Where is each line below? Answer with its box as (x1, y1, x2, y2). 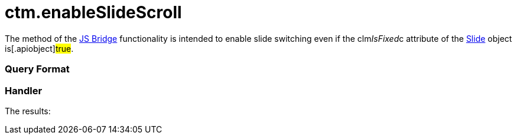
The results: (5, 105, 51, 116)
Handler (5, 84, 43, 97)
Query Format (5, 63, 70, 75)
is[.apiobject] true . (5, 43, 74, 54)
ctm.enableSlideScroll (5, 2, 182, 22)
